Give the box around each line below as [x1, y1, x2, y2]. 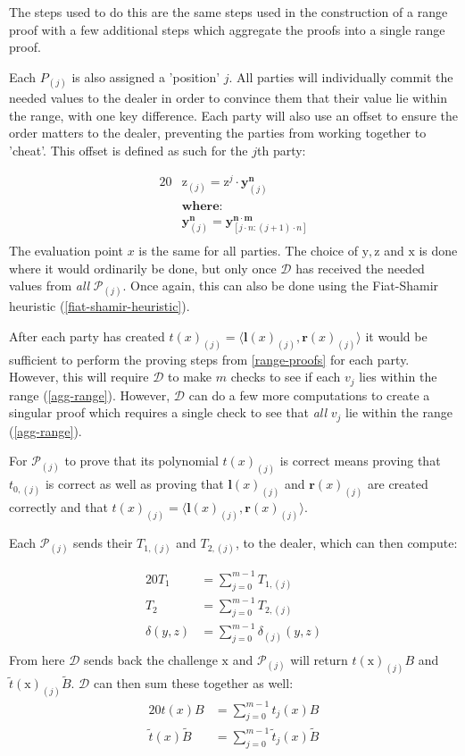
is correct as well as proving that [45, 475, 224, 493]
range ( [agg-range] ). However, [9, 385, 170, 404]
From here [9, 651, 65, 669]
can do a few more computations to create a [188, 385, 430, 404]
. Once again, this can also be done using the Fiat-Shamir [122, 276, 439, 295]
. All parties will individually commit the [228, 67, 453, 86]
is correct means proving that [279, 451, 441, 470]
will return [290, 651, 348, 669]
